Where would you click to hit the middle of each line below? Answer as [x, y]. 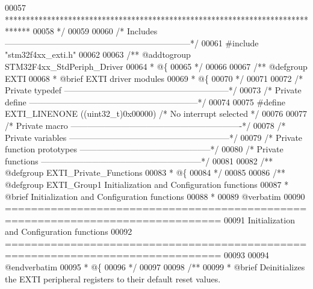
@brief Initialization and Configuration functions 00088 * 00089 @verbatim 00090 [155, 196]
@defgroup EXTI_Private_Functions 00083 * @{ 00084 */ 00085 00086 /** [145, 172]
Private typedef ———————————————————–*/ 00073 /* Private [153, 90]
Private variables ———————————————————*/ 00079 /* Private [154, 137]
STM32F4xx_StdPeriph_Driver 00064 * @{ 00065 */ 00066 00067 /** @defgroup [156, 66]
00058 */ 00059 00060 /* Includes [95, 31]
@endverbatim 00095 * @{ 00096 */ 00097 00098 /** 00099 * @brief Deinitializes [155, 267]
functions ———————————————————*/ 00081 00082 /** [139, 160]
